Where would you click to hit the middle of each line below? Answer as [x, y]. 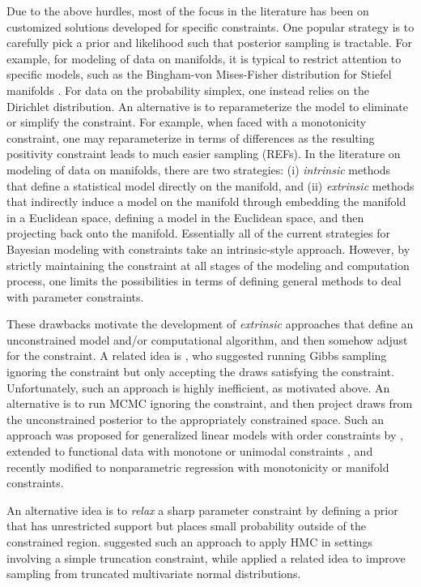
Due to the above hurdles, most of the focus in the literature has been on [188, 11]
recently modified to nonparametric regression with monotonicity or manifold [198, 467]
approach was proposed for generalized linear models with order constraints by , [205, 435]
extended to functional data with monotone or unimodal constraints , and [190, 451]
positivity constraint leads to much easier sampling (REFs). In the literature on [204, 154]
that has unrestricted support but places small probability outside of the [186, 526]
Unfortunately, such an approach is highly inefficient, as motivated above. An [198, 387]
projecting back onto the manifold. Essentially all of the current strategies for [198, 233]
